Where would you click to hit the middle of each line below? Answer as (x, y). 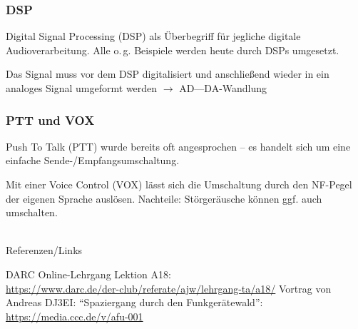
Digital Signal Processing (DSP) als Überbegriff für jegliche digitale (153, 36)
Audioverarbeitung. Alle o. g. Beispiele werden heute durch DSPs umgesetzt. (173, 50)
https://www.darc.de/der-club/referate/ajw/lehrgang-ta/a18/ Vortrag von (169, 288)
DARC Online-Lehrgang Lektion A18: (88, 274)
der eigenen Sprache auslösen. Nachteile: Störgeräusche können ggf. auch (164, 198)
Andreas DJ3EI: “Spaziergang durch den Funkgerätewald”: (134, 302)
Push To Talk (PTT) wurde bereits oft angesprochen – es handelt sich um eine (178, 146)
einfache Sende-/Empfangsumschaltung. (93, 160)
